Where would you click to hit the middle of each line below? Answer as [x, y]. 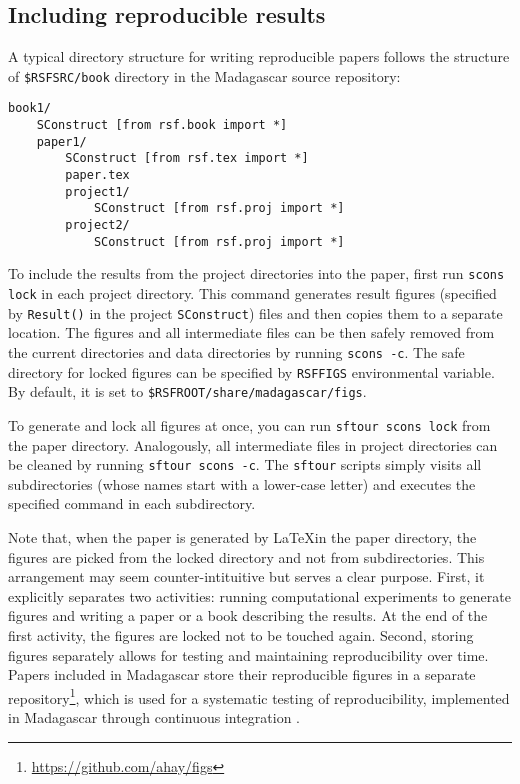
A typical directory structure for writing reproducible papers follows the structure [259, 56]
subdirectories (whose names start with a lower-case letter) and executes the [242, 483]
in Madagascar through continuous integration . [154, 716]
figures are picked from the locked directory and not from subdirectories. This [246, 556]
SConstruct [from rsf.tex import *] [187, 158]
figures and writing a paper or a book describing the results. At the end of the [248, 615]
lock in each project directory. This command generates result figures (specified [252, 293]
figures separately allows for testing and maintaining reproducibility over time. [248, 654]
